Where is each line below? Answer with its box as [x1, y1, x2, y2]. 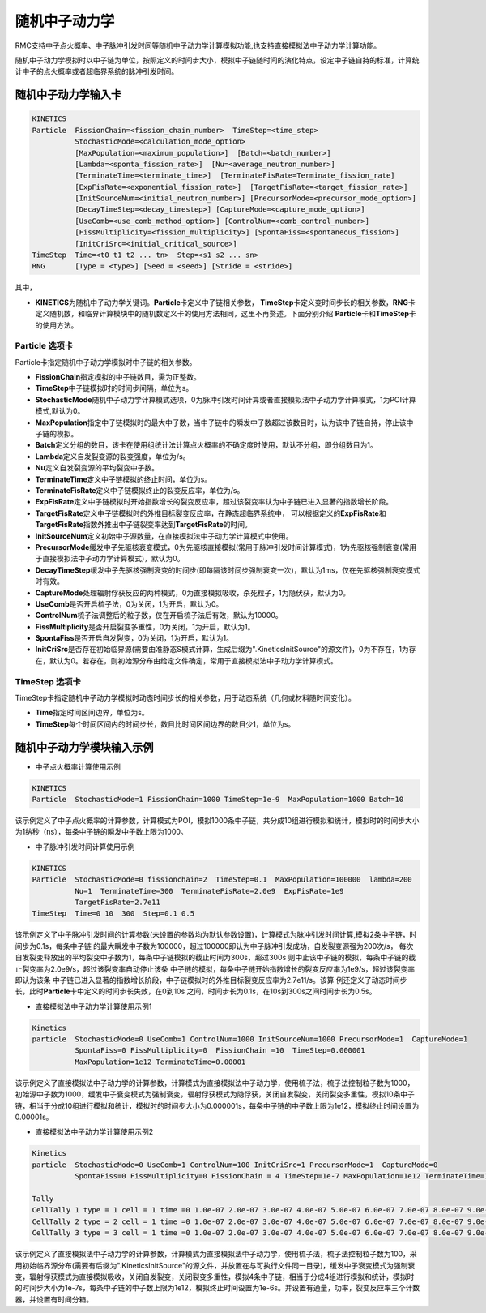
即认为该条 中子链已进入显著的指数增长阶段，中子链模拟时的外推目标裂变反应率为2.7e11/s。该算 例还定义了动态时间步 [15, 975, 407, 985]
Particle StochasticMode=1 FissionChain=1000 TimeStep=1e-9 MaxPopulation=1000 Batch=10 [32, 795, 404, 805]
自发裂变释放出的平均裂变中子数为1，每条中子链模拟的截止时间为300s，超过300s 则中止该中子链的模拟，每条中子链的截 [15, 953, 416, 963]
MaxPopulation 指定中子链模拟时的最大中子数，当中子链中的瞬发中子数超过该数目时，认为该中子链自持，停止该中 [35, 418, 414, 427]
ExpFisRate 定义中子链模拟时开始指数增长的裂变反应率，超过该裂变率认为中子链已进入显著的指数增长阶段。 [35, 497, 393, 507]
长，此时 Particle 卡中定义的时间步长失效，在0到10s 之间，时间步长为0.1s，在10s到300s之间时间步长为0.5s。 [15, 986, 377, 997]
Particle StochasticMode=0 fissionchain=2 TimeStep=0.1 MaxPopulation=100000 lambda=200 [32, 875, 412, 884]
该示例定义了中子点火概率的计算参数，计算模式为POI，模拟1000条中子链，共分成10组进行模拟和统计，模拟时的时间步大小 [15, 816, 420, 826]
